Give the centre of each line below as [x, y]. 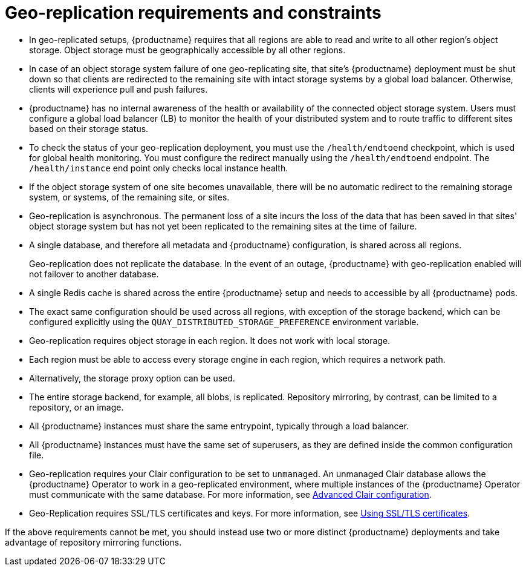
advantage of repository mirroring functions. [93, 542]
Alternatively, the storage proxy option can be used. [132, 378]
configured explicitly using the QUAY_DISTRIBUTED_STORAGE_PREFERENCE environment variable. [224, 322]
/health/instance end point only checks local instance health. [159, 168]
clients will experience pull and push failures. [119, 89]
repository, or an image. [76, 407]
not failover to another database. [94, 274]
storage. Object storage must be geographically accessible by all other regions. [187, 50]
